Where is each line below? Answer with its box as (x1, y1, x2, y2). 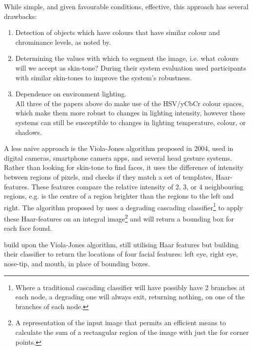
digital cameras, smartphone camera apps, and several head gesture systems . (4, 152, 232, 163)
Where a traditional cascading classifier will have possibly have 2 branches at (15, 282, 245, 292)
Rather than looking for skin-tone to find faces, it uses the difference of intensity (4, 162, 244, 172)
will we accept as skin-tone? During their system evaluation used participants (15, 62, 246, 73)
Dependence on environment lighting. (15, 89, 126, 99)
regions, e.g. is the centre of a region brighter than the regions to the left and (4, 191, 234, 201)
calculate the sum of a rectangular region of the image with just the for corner (15, 327, 249, 337)
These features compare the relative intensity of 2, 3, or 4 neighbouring (31, 181, 244, 191)
